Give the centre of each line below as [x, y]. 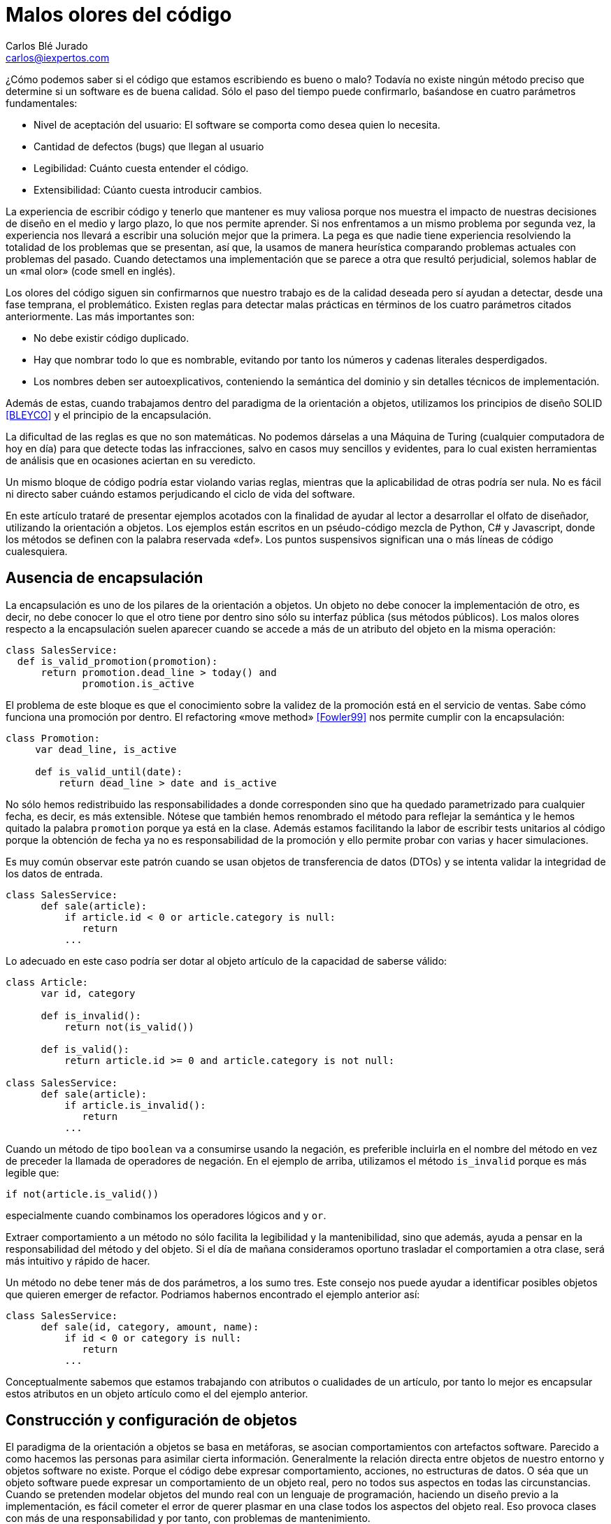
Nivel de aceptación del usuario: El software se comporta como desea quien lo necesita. [237, 124]
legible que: [33, 1172]
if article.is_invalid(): [135, 1105]
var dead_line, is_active [106, 749]
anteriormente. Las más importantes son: [100, 316]
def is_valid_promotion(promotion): [117, 661]
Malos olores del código [119, 15]
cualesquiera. [37, 551]
